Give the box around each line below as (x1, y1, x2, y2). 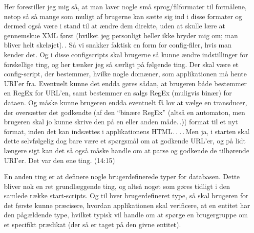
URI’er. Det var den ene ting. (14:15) (4, 155, 115, 165)
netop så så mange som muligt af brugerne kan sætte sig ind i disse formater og (4, 11, 242, 21)
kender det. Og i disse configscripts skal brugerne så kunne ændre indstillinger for (4, 49, 248, 59)
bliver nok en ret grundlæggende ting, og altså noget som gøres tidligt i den (4, 181, 230, 191)
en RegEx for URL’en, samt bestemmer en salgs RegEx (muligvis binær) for (4, 88, 232, 98)
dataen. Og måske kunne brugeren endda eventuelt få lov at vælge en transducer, (4, 97, 247, 107)
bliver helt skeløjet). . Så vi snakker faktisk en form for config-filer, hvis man (4, 40, 232, 50)
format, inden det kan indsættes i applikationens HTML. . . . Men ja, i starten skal (4, 126, 250, 136)
